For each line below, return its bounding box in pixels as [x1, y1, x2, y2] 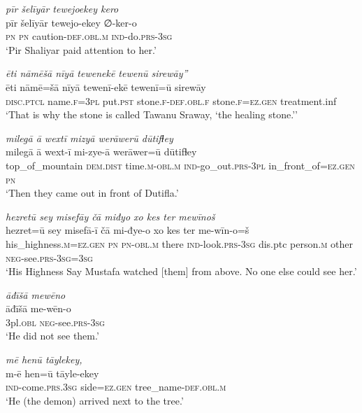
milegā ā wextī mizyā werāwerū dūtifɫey [6, 130, 173, 145]
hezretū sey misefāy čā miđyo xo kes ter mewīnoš [6, 209, 215, 223]
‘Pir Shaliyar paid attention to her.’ [6, 42, 157, 57]
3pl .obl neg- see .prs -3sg [6, 314, 105, 329]
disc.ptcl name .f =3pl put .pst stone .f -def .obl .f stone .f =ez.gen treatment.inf [6, 93, 337, 108]
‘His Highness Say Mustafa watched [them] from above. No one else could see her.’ [6, 264, 357, 279]
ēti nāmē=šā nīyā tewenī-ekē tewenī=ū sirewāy [6, 79, 206, 94]
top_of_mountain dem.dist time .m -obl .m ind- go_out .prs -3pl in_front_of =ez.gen [6, 157, 355, 172]
